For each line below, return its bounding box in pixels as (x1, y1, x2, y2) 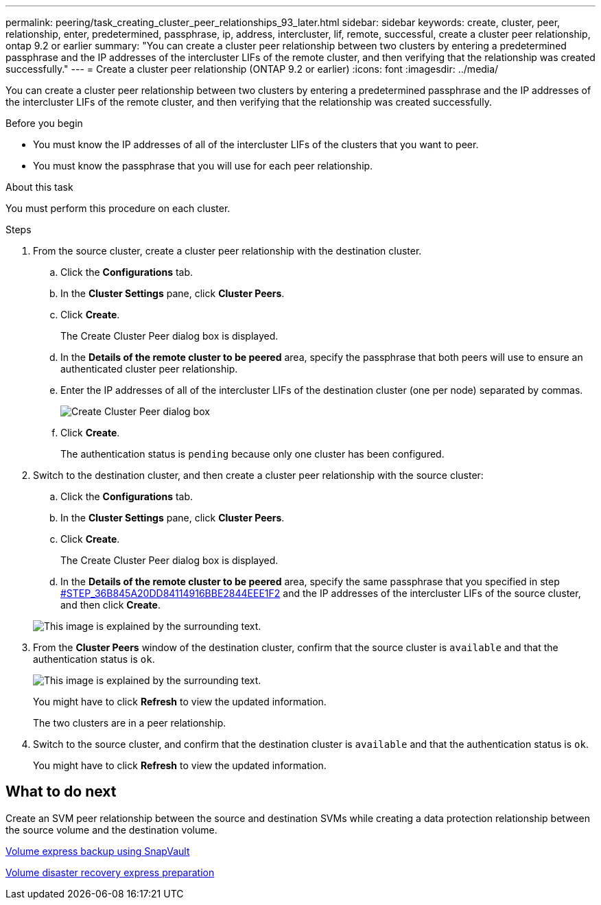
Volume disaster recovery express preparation (5, 866, 215, 878)
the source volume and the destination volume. (5, 823, 217, 836)
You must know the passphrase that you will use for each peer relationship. (33, 160, 373, 172)
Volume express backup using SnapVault (5, 845, 190, 857)
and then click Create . (60, 599, 161, 611)
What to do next (5, 783, 117, 801)
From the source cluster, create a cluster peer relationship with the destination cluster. (33, 245, 422, 257)
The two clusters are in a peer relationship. (33, 717, 226, 729)
